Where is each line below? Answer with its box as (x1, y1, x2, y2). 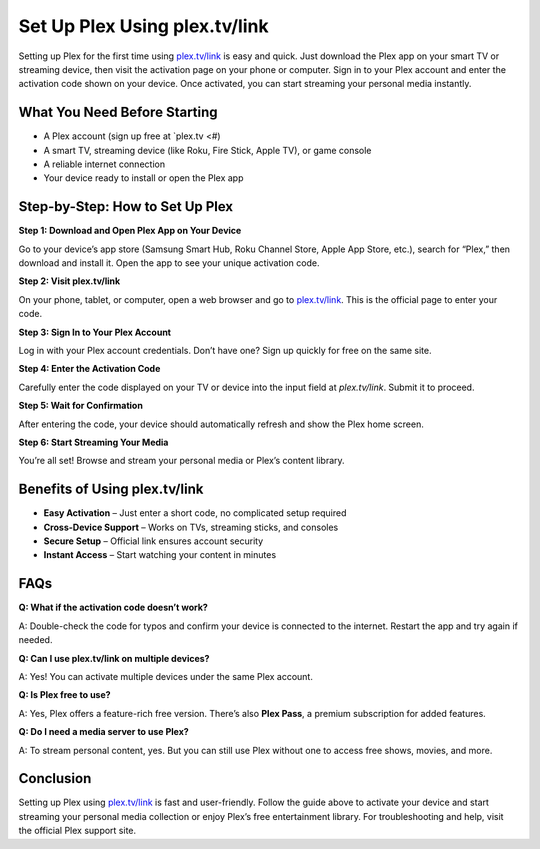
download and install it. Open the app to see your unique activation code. (18, 257, 320, 269)
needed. (18, 634, 53, 646)
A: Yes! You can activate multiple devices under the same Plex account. (18, 670, 314, 682)
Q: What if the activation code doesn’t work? (18, 601, 209, 614)
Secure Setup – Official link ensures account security (43, 535, 264, 547)
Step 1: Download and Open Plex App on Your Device (18, 225, 242, 237)
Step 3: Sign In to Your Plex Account (18, 326, 172, 338)
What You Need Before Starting (18, 104, 219, 121)
